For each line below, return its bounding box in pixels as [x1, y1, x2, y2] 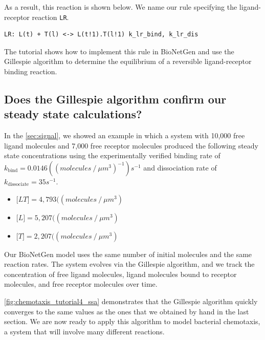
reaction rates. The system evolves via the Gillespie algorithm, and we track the [4, 259, 255, 269]
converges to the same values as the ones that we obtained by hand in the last [4, 306, 249, 316]
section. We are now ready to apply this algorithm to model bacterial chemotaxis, [4, 316, 260, 327]
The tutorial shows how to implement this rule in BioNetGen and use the [4, 46, 234, 56]
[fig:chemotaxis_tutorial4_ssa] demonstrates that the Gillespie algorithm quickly [4, 295, 258, 306]
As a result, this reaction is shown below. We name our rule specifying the [4, 2, 237, 12]
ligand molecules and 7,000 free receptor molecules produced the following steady [4, 140, 258, 151]
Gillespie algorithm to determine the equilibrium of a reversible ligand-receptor [4, 56, 252, 67]
